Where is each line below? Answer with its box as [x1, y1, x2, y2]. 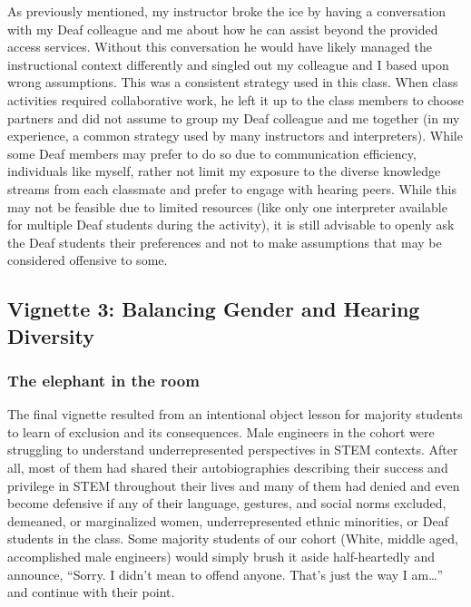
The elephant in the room [7, 369, 200, 391]
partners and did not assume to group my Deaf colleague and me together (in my [7, 108, 460, 127]
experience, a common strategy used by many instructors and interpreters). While [7, 126, 463, 145]
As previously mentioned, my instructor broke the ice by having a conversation [7, 2, 446, 20]
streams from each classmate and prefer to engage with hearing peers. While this [7, 179, 456, 198]
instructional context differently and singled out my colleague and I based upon [7, 54, 449, 73]
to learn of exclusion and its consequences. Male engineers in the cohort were [7, 422, 435, 441]
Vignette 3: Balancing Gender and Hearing [7, 295, 420, 323]
